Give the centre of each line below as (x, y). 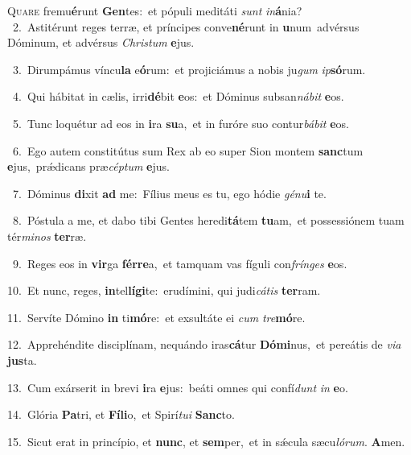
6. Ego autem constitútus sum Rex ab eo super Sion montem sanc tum (188, 150)
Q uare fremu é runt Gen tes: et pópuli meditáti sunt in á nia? (155, 10)
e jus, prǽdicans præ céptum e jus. (88, 166)
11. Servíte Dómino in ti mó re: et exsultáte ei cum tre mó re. (156, 317)
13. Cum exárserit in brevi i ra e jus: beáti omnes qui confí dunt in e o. (178, 387)
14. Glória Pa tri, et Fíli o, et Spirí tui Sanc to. (121, 414)
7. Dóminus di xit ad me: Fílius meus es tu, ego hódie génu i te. (169, 193)
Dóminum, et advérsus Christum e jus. (101, 42)
